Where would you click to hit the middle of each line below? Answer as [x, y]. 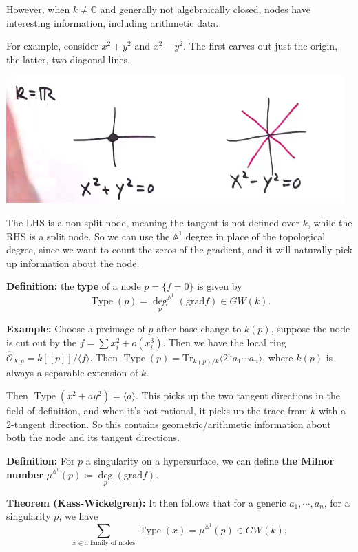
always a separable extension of [72, 372]
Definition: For [41, 460]
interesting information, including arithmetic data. [113, 22]
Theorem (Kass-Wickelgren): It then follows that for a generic [146, 502]
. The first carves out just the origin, [261, 46]
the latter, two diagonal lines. [68, 59]
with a [332, 411]
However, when [38, 9]
